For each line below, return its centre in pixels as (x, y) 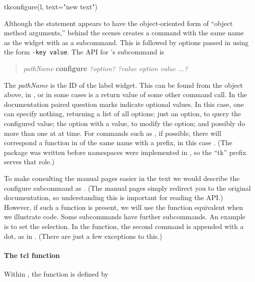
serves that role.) (29, 162)
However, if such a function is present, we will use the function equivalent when (124, 207)
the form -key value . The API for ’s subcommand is (84, 52)
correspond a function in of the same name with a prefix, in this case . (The (118, 142)
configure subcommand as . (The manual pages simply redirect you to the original (127, 188)
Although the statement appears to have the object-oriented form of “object (118, 23)
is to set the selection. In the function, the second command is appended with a (124, 226)
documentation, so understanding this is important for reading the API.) (113, 197)
